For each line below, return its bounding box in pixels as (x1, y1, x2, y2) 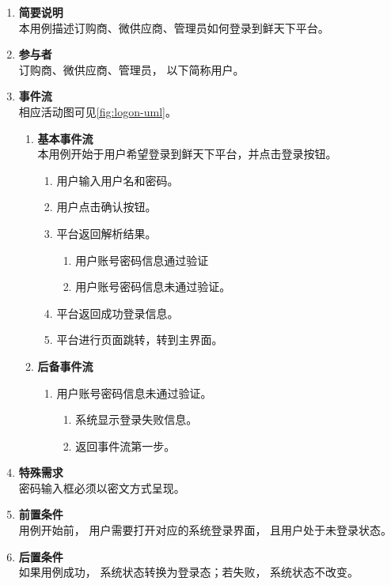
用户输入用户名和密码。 (56, 172, 179, 188)
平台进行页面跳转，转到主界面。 (56, 331, 223, 348)
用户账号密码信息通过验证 (75, 251, 209, 268)
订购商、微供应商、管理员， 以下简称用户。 (18, 61, 245, 77)
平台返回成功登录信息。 (56, 304, 179, 321)
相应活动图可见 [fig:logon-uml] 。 (18, 103, 177, 119)
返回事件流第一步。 (75, 437, 176, 454)
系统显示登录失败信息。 (75, 411, 198, 428)
